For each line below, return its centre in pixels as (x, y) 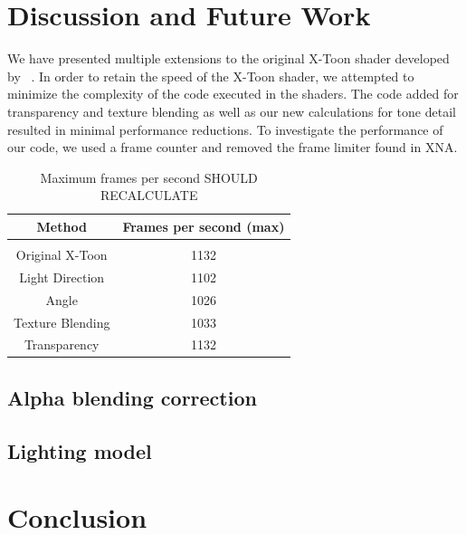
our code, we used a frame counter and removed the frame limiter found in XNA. (233, 147)
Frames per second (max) (204, 226)
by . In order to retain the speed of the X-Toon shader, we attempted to (211, 76)
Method (62, 226)
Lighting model (80, 450)
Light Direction (62, 277)
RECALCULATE (149, 195)
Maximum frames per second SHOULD (149, 177)
